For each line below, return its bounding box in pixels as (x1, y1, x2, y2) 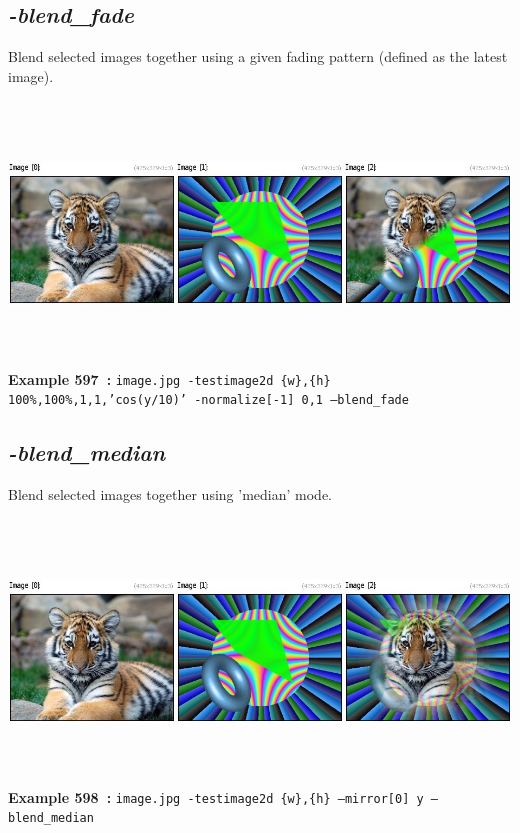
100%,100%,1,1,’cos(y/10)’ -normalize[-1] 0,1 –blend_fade (8, 393, 409, 408)
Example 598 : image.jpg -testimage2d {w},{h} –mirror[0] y (8, 786, 424, 807)
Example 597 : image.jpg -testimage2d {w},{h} (8, 368, 331, 389)
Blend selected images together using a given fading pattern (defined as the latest (8, 46, 508, 67)
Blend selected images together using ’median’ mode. (8, 484, 332, 505)
